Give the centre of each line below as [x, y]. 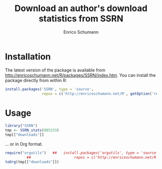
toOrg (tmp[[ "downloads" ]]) [32, 162]
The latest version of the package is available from [55, 70]
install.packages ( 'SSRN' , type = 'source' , [49, 89]
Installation [28, 56]
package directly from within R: [36, 80]
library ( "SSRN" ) [21, 126]
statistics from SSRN [81, 19]
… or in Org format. [24, 144]
